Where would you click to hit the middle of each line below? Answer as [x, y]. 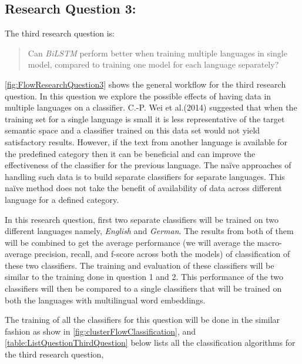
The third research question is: [60, 33]
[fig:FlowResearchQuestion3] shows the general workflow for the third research [145, 84]
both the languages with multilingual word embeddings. [105, 300]
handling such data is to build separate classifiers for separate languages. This [145, 176]
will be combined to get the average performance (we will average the [130, 242]
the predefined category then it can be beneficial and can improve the [130, 153]
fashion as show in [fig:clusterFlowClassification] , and [100, 331]
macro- [269, 242]
